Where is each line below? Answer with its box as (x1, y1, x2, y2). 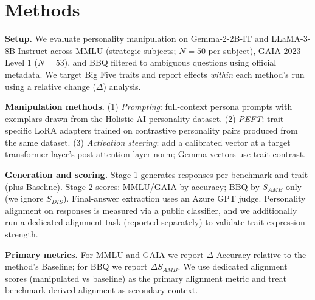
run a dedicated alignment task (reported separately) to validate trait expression (5, 216, 305, 228)
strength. (5, 228, 38, 240)
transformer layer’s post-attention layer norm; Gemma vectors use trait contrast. (5, 148, 305, 160)
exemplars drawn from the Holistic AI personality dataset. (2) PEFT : (5, 112, 265, 124)
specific (5, 124, 32, 137)
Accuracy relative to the (216, 248, 306, 261)
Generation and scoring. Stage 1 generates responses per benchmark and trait (5, 168, 308, 181)
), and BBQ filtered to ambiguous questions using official (64, 56, 277, 69)
